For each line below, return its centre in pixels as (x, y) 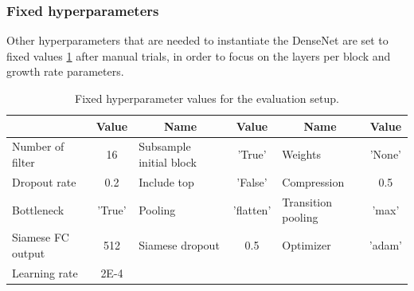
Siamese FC (41, 237)
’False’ (252, 181)
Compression (313, 181)
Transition (307, 201)
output (29, 252)
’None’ (386, 154)
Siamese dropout (179, 244)
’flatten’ (252, 209)
